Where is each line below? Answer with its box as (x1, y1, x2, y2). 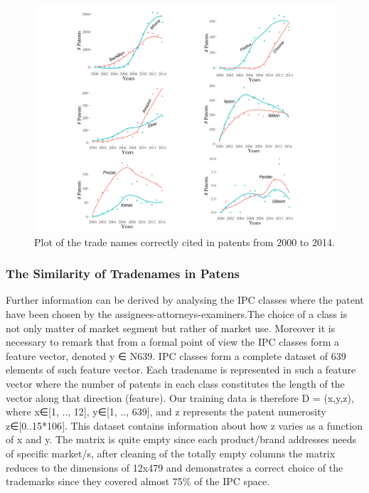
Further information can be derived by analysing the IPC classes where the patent (6, 292, 364, 307)
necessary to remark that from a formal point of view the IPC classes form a (6, 334, 339, 349)
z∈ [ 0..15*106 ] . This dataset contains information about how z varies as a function (6, 418, 363, 433)
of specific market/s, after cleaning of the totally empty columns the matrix (6, 445, 336, 460)
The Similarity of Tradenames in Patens (6, 265, 240, 282)
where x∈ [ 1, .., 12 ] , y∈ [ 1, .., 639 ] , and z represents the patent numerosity (6, 404, 326, 419)
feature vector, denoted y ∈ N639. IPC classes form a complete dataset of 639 (6, 348, 346, 363)
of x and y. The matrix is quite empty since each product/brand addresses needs (6, 432, 356, 447)
